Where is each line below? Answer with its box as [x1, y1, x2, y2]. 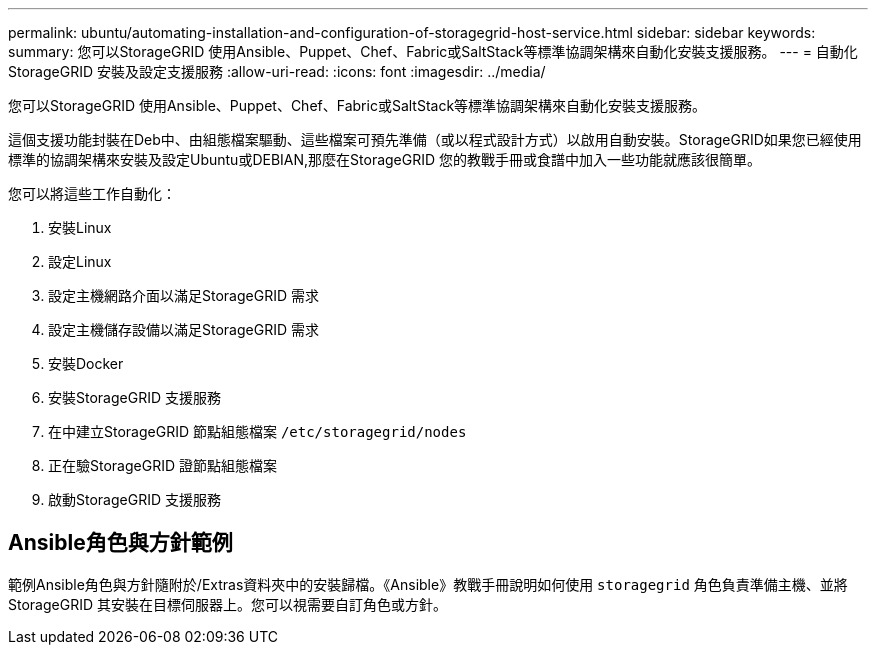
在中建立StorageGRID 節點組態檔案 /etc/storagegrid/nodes [48, 423, 467, 440]
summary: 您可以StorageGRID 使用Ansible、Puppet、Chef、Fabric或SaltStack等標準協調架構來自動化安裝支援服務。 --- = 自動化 [8, 43, 858, 60]
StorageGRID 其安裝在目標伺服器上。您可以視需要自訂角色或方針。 [8, 595, 447, 613]
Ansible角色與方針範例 [8, 530, 233, 556]
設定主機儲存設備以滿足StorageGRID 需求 [48, 321, 319, 338]
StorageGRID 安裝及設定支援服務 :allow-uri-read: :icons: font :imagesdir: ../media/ [8, 63, 546, 80]
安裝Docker [48, 355, 124, 372]
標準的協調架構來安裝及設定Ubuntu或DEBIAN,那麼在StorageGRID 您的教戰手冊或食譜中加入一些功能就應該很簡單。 [8, 151, 762, 168]
